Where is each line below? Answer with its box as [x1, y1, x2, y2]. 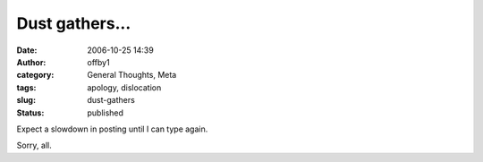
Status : [16, 107, 45, 118]
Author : [16, 56, 47, 67]
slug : [16, 95, 36, 106]
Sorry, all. [16, 140, 53, 151]
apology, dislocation [87, 81, 162, 93]
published [87, 107, 124, 118]
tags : [16, 81, 37, 93]
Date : [16, 45, 38, 55]
